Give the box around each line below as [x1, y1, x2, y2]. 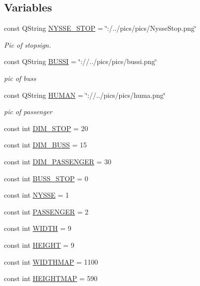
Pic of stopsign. [4, 39, 51, 50]
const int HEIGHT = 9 [4, 239, 74, 250]
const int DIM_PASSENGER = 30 [4, 156, 111, 166]
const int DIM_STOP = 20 [4, 123, 88, 133]
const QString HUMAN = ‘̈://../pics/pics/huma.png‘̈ [4, 89, 166, 100]
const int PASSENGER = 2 [4, 206, 89, 216]
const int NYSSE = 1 [4, 190, 69, 200]
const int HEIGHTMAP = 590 [4, 273, 98, 284]
